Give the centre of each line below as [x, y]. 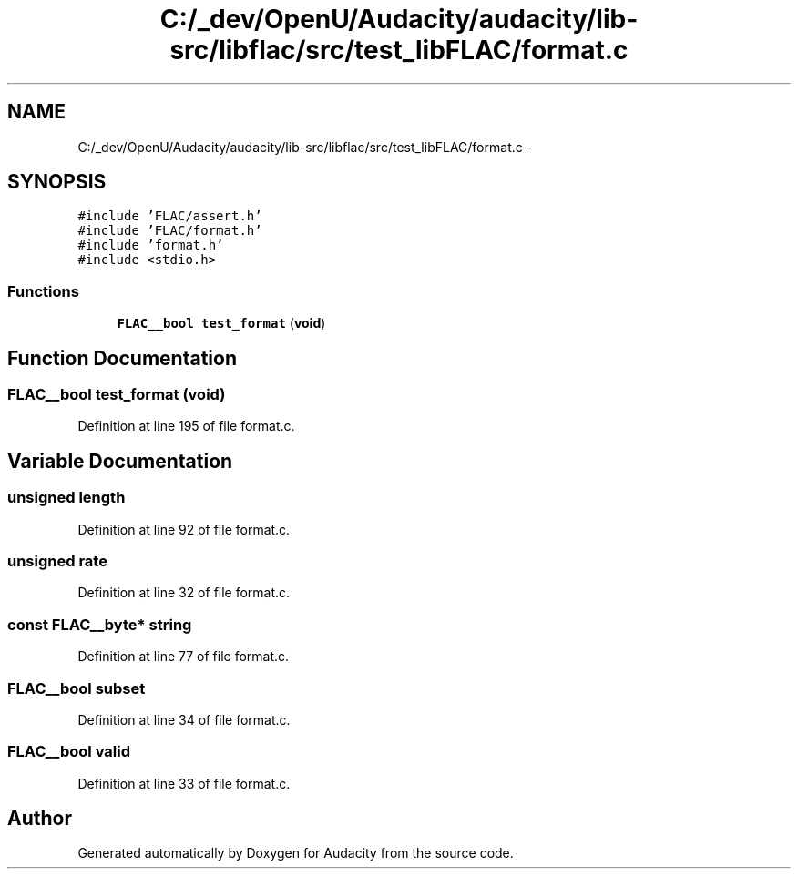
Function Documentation [122, 358]
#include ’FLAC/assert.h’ [170, 216]
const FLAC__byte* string [100, 624]
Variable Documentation [120, 461]
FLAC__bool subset [77, 688]
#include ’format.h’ [151, 245]
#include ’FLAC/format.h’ [170, 231]
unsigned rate [57, 561]
